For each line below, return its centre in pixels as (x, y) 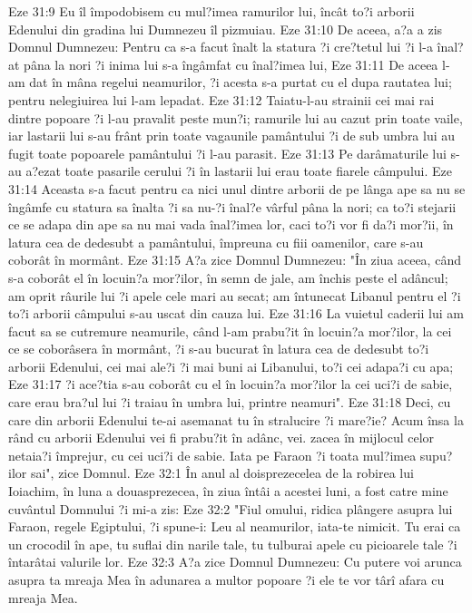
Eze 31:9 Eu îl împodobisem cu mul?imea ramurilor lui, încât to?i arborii (211, 11)
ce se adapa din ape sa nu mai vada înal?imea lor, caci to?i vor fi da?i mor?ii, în (231, 224)
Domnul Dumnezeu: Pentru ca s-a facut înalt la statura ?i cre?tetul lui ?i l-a (221, 47)
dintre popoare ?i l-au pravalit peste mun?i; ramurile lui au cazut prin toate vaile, (236, 117)
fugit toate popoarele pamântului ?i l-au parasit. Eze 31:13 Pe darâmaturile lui (227, 153)
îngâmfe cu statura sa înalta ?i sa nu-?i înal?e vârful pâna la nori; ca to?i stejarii (232, 206)
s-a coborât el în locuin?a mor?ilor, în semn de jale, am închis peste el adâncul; (228, 277)
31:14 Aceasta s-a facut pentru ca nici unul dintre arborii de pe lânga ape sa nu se (237, 188)
